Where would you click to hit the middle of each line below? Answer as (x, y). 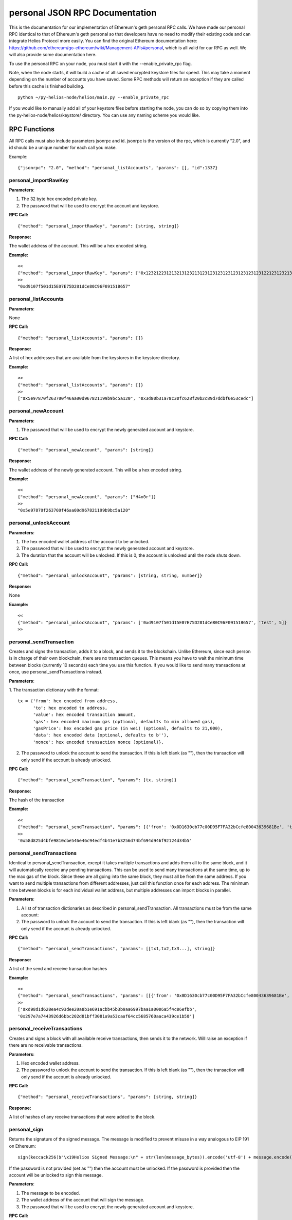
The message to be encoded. (51, 1193)
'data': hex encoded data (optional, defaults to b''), (101, 735)
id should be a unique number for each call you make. (63, 148)
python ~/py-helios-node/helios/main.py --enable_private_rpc (93, 97)
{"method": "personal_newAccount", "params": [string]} (86, 450)
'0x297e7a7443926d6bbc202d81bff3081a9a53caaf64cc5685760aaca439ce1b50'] (106, 1016)
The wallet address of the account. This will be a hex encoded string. (78, 246)
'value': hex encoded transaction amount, (84, 715)
